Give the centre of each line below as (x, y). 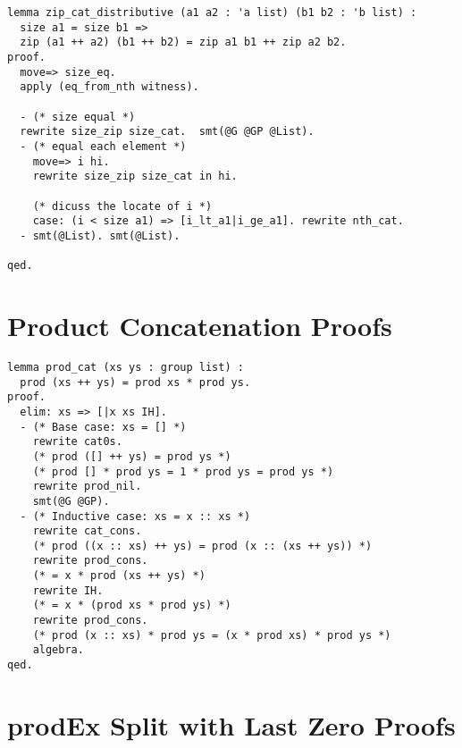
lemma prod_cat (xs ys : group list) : (126, 367)
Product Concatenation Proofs (200, 325)
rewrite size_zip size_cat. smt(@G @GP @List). (167, 132)
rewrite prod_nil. (87, 487)
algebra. (58, 650)
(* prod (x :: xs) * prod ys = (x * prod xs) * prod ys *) (212, 635)
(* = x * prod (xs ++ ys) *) (119, 576)
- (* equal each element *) (103, 146)
